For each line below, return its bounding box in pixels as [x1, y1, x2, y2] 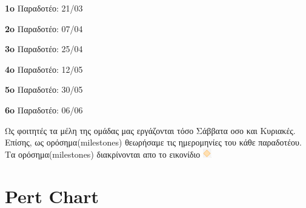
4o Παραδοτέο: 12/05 [5, 62, 83, 75]
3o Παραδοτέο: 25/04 [5, 42, 83, 55]
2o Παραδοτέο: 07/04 [5, 22, 83, 35]
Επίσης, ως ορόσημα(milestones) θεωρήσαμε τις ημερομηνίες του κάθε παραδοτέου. [5, 136, 302, 149]
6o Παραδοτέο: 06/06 [5, 103, 83, 116]
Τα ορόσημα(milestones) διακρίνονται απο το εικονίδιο [5, 147, 201, 160]
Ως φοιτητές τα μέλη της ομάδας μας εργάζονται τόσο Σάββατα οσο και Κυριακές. [5, 124, 296, 136]
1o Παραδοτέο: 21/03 [5, 2, 83, 14]
